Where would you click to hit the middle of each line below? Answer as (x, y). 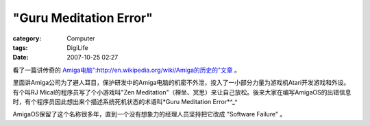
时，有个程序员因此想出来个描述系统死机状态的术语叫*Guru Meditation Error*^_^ (125, 101)
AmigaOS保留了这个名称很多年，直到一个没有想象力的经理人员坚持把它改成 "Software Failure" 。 (149, 114)
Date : (21, 58)
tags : (20, 47)
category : (27, 38)
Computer (81, 38)
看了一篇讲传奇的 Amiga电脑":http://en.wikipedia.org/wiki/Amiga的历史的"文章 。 (127, 70)
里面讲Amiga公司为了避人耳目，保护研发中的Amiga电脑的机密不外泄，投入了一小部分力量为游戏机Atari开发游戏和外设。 (181, 83)
